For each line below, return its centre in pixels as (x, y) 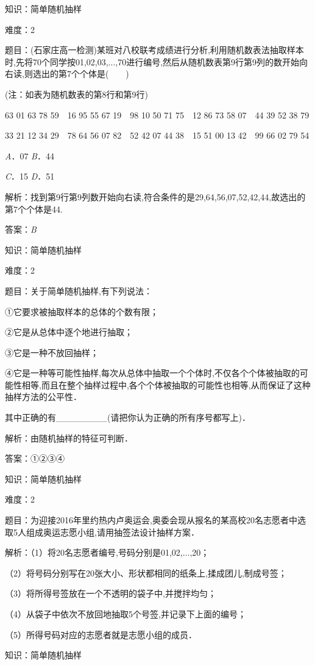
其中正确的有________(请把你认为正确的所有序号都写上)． (128, 417)
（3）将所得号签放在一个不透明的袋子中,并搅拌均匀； (111, 593)
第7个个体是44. (34, 209)
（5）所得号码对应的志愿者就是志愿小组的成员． (101, 634)
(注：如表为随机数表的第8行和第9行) (76, 94)
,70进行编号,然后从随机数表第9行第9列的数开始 (207, 61)
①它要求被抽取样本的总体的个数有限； (82, 311)
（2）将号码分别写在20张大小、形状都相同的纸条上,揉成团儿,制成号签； (146, 572)
